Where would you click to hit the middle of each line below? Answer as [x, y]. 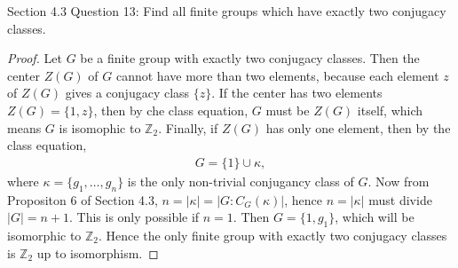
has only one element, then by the [358, 127]
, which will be [375, 217]
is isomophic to [100, 127]
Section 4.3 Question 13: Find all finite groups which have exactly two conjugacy [227, 11]
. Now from [399, 181]
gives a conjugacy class [127, 93]
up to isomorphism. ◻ [98, 252]
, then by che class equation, [171, 110]
